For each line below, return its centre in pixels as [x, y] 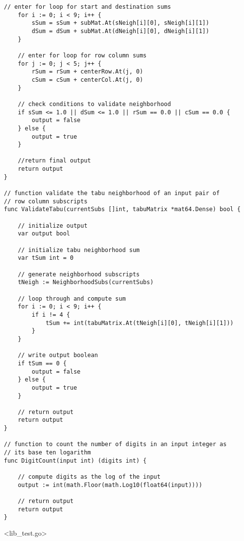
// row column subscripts [46, 201]
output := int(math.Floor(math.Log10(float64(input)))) [110, 485]
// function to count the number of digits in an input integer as [115, 444]
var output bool [44, 234]
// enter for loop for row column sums [82, 55]
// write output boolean [58, 355]
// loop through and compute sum [72, 298]
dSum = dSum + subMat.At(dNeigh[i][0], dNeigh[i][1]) [121, 31]
